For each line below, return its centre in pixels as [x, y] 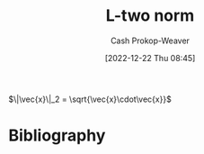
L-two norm [150, 16]
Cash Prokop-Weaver [150, 41]
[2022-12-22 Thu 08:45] [150, 58]
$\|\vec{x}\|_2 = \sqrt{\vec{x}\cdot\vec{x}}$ [90, 99]
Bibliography [57, 136]
